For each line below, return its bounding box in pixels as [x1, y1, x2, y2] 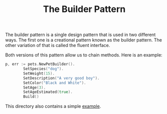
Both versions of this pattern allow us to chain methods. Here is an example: [5, 52, 162, 58]
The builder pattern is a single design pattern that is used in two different [5, 31, 156, 38]
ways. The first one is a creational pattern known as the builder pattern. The [5, 37, 162, 43]
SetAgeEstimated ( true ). [23, 89, 73, 94]
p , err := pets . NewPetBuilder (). [5, 61, 75, 67]
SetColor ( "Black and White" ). [23, 80, 86, 85]
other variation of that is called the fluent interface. [5, 42, 110, 48]
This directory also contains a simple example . [5, 103, 101, 109]
